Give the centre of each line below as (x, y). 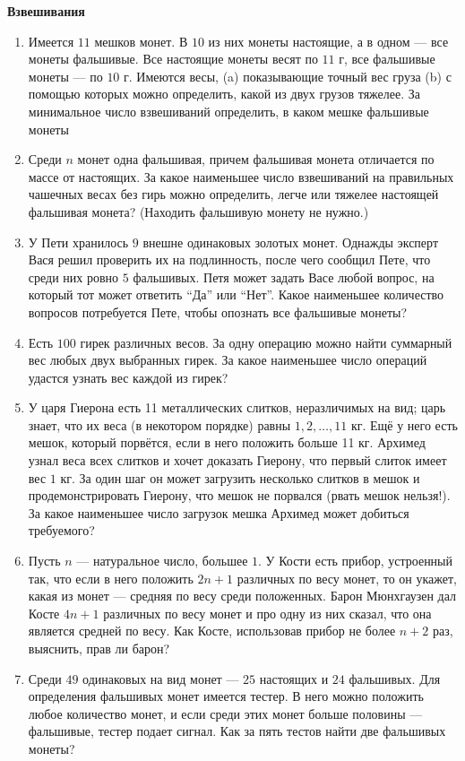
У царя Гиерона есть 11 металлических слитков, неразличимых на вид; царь (237, 407)
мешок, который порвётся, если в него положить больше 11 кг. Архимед (227, 442)
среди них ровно (73, 277)
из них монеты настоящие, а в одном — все (328, 41)
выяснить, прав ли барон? (99, 648)
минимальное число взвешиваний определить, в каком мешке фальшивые (228, 111)
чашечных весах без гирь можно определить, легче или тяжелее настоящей (233, 194)
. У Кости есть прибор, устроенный (356, 561)
